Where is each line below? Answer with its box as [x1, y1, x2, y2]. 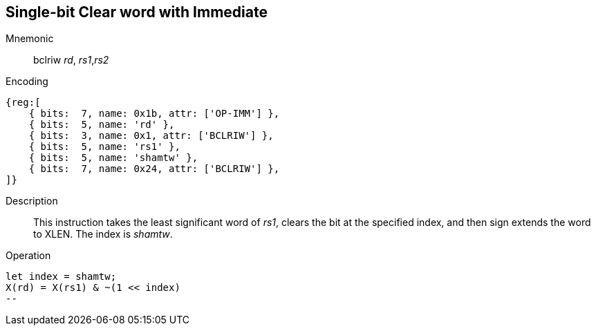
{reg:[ [6, 97, 41, 108]
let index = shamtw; [6, 271, 117, 283]
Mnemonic [6, 32, 54, 45]
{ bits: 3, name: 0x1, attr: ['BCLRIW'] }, [28, 130, 274, 142]
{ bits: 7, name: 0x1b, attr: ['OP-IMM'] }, [28, 108, 280, 120]
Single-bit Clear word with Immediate [6, 3, 268, 21]
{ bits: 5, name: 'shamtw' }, [28, 152, 198, 164]
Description [6, 195, 58, 207]
